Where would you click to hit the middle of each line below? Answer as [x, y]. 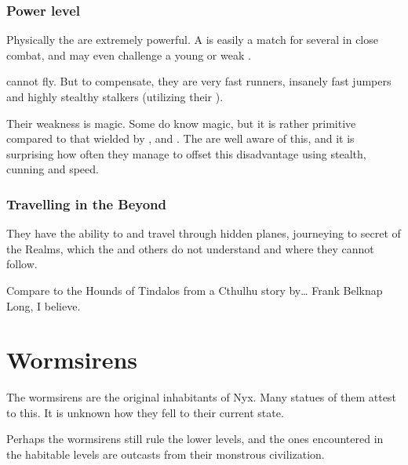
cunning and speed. [53, 169]
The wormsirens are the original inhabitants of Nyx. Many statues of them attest [201, 397]
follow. [22, 264]
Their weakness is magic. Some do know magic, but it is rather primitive [181, 123]
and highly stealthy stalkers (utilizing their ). [115, 96]
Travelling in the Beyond [87, 203]
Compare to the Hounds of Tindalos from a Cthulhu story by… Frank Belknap [195, 290]
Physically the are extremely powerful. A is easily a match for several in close [192, 40]
